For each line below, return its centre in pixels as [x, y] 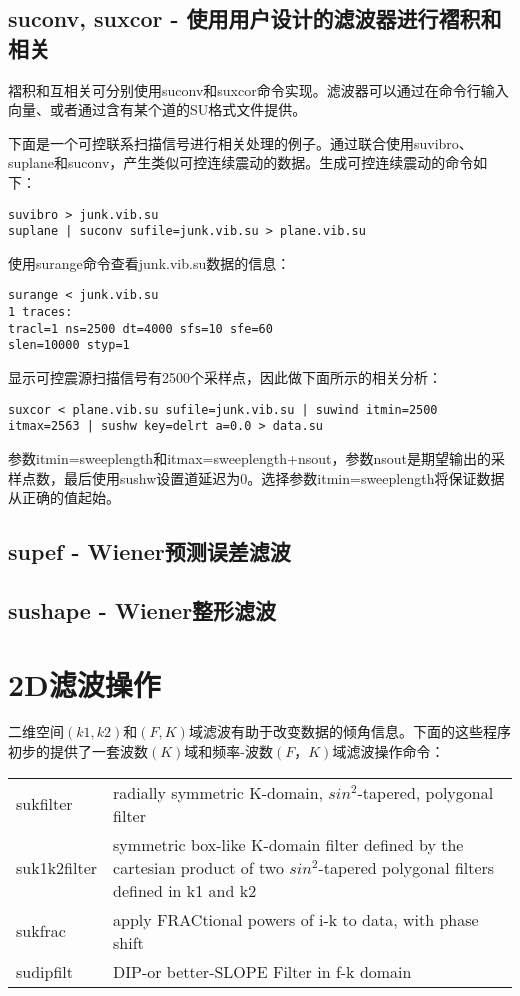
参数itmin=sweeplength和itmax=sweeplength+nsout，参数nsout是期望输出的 [249, 458]
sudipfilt [45, 971]
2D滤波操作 [84, 683]
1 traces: [40, 312]
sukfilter [44, 804]
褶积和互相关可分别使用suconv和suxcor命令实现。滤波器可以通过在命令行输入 [258, 89]
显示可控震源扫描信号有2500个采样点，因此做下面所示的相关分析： [225, 377]
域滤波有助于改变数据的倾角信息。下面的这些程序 [349, 731]
